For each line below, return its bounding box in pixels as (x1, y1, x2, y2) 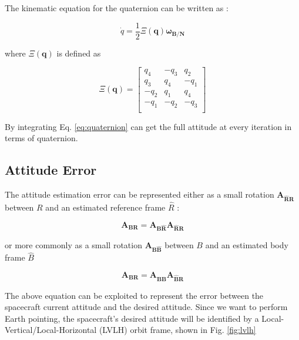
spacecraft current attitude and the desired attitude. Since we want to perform (5, 301, 288, 313)
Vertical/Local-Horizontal (5, 324, 97, 336)
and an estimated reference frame (45, 201, 166, 213)
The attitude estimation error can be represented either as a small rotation (5, 188, 274, 200)
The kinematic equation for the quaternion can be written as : (5, 2, 229, 14)
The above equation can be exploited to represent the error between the (5, 289, 264, 301)
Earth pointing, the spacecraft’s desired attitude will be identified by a (5, 312, 259, 324)
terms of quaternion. (5, 132, 78, 144)
